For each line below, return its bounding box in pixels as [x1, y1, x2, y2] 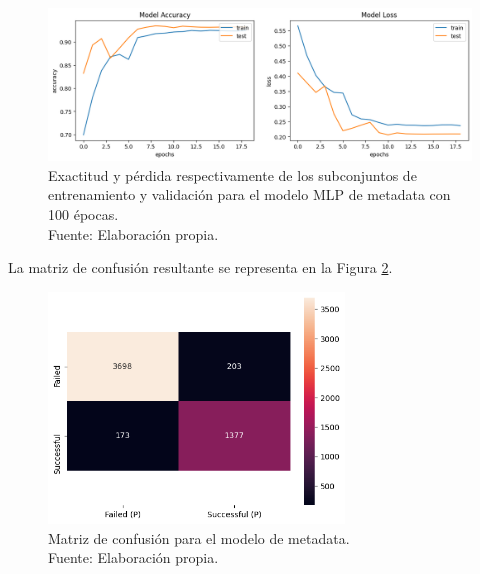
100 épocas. [48, 203, 119, 224]
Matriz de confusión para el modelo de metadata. [48, 527, 350, 548]
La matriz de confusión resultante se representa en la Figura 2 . [8, 257, 393, 278]
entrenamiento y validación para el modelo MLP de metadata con [48, 184, 451, 205]
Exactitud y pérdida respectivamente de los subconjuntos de [48, 164, 417, 185]
